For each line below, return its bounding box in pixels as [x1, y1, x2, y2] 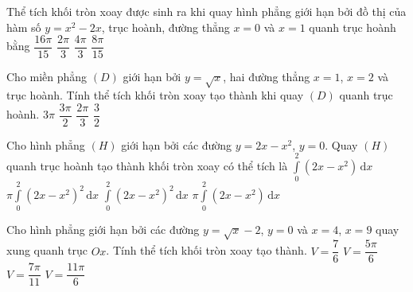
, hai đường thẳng [223, 68, 310, 85]
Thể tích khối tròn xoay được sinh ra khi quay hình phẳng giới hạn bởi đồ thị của [6, 3, 407, 19]
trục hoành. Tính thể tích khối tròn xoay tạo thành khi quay [6, 87, 304, 103]
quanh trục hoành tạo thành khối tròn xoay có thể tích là [6, 158, 288, 174]
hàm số [6, 18, 41, 35]
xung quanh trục [6, 242, 88, 259]
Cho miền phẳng [6, 68, 88, 85]
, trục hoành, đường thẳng [101, 18, 230, 35]
